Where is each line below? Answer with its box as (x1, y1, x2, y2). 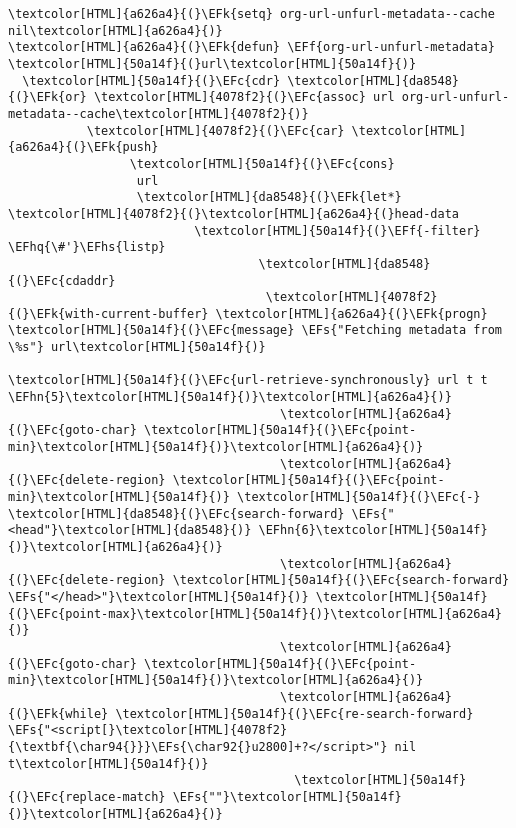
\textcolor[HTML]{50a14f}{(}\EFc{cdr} (22, 73, 281, 88)
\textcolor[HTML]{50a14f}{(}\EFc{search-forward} (172, 573, 510, 588)
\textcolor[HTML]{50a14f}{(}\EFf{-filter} (194, 223, 481, 238)
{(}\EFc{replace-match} (8, 789, 166, 804)
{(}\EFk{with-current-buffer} (8, 306, 209, 321)
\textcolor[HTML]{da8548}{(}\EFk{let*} (136, 190, 402, 205)
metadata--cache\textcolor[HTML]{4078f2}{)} (8, 106, 309, 121)
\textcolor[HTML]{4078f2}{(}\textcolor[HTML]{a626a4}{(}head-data (8, 206, 460, 221)
